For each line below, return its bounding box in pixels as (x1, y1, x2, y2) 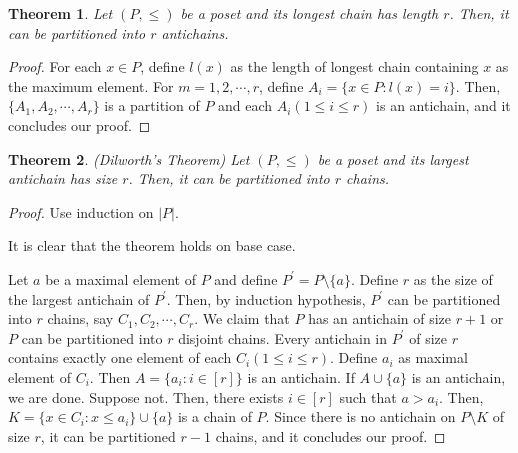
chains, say (47, 308, 114, 329)
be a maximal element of (45, 268, 197, 289)
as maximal (398, 347, 468, 368)
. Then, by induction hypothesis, (166, 288, 366, 309)
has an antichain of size (308, 308, 452, 329)
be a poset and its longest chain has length (180, 3, 439, 23)
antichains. (161, 22, 229, 43)
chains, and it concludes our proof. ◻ (215, 425, 446, 446)
